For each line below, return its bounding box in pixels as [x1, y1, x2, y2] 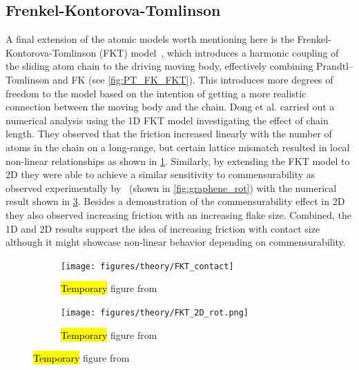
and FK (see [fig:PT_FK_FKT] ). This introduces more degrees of [52, 72, 333, 86]
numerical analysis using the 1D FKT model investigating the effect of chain [6, 113, 329, 127]
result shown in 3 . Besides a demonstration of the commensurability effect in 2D [6, 194, 345, 208]
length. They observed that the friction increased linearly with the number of [6, 126, 332, 141]
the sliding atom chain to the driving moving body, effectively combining [6, 59, 313, 73]
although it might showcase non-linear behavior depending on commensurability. [6, 235, 346, 249]
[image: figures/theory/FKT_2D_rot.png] [61, 307, 249, 318]
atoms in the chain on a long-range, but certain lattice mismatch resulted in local [6, 139, 350, 154]
